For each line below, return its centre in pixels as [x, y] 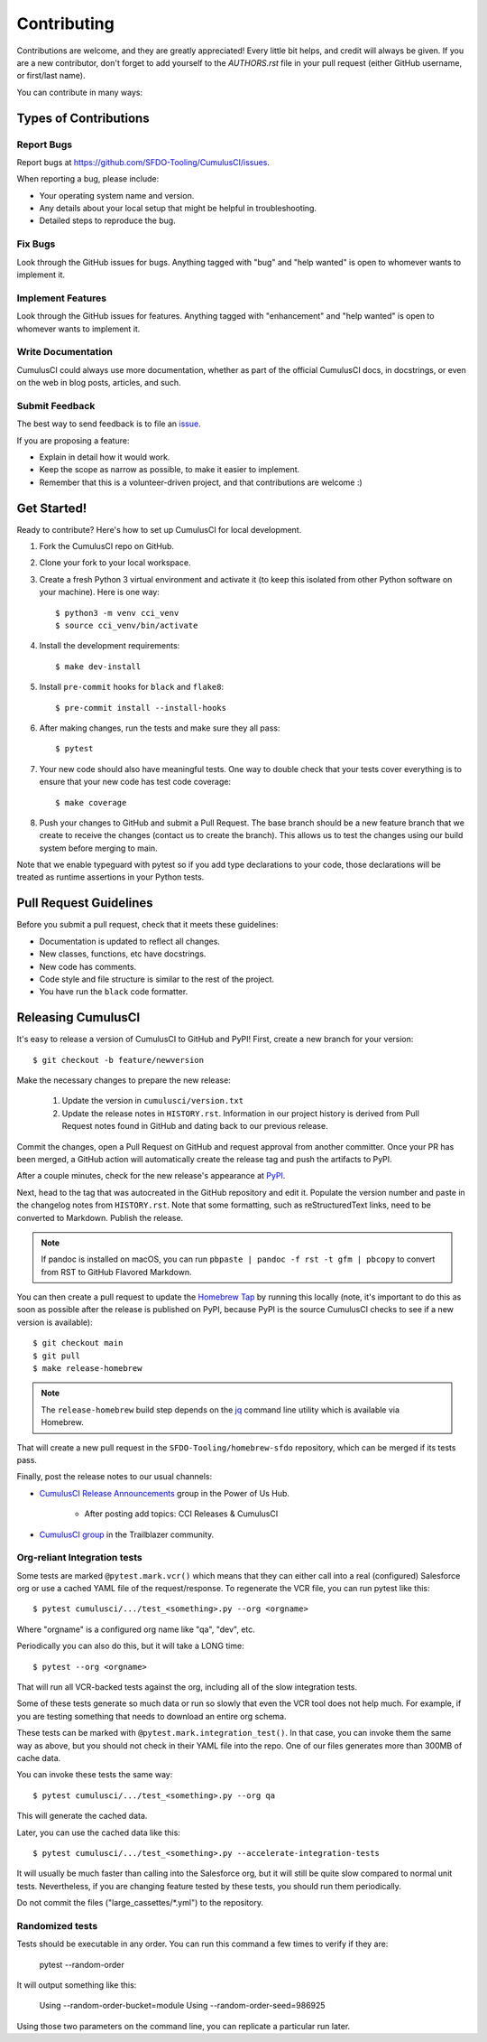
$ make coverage [91, 802]
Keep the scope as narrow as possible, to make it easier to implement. [170, 470]
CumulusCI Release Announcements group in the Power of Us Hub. [165, 1493]
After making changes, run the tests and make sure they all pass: [160, 728]
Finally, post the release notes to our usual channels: [114, 1477]
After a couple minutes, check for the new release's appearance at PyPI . [151, 1176]
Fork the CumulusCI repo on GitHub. [107, 546]
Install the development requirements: [110, 646]
